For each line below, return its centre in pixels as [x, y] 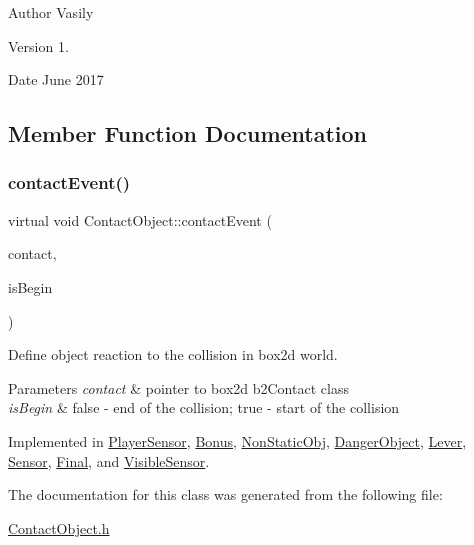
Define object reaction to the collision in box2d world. [173, 354]
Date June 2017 [56, 79]
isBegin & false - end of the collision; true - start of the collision [204, 407]
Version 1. [38, 45]
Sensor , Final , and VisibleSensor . [109, 460]
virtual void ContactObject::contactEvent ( [140, 219]
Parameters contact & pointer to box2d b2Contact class [178, 387]
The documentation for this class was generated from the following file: [225, 494]
